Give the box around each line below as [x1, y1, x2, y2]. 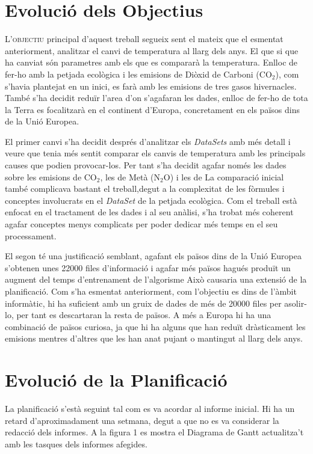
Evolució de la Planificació [5, 367, 228, 392]
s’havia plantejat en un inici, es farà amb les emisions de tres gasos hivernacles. [5, 79, 297, 92]
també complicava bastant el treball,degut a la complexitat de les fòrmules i [5, 182, 285, 195]
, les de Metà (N [100, 170, 161, 183]
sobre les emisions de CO [5, 170, 97, 183]
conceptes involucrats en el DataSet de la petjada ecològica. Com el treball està [5, 194, 297, 206]
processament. [5, 229, 57, 242]
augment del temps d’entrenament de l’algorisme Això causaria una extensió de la [5, 273, 307, 286]
